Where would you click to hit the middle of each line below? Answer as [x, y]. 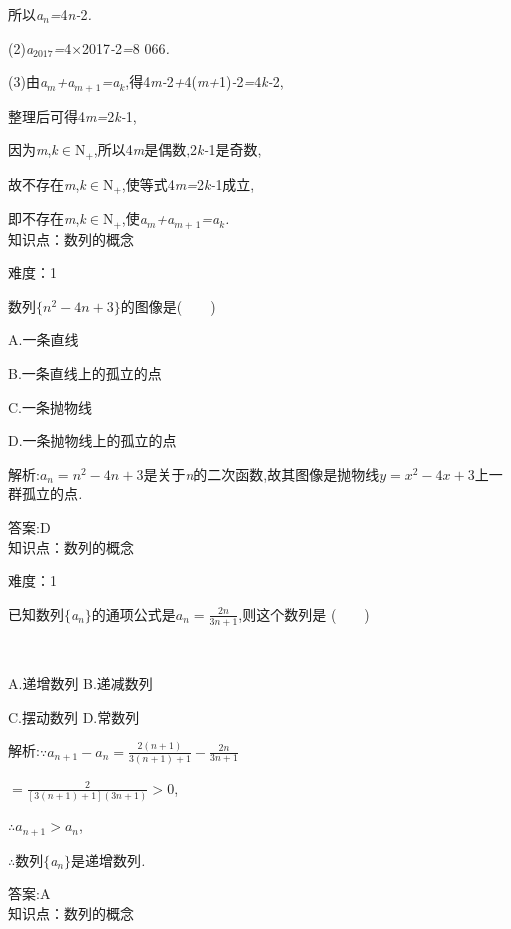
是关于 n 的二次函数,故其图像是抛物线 [261, 473]
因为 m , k [33, 149]
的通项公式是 [133, 613]
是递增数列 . [108, 859]
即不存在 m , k [47, 218]
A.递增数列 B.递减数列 [80, 683]
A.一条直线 [43, 339]
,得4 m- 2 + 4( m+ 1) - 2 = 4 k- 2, [204, 81]
